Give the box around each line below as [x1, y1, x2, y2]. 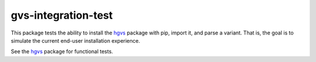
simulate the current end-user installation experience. [11, 37, 140, 44]
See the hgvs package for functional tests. [11, 48, 114, 55]
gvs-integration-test [11, 9, 114, 22]
